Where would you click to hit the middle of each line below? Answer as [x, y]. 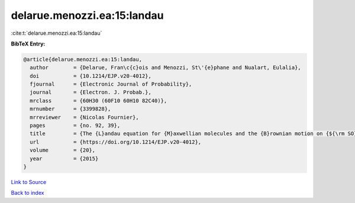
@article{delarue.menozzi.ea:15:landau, [83, 59]
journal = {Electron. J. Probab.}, [91, 92]
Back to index [28, 193]
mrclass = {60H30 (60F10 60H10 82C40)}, [99, 101]
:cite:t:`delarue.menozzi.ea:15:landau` [57, 33]
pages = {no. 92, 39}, [75, 126]
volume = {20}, [63, 150]
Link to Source [29, 182]
